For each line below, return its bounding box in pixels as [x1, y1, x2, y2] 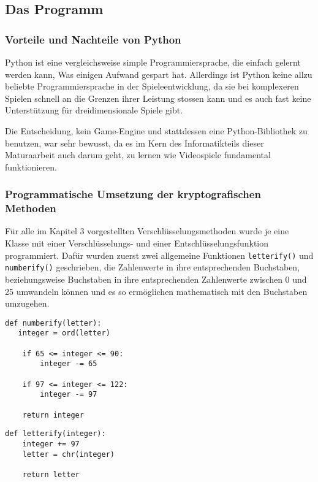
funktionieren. [5, 160, 57, 173]
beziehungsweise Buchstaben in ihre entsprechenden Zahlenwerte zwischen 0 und [5, 272, 307, 285]
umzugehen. [5, 297, 50, 310]
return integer [22, 410, 84, 419]
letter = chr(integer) [22, 449, 115, 459]
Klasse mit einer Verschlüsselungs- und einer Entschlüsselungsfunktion [5, 237, 269, 250]
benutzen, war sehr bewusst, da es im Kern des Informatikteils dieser [5, 136, 264, 149]
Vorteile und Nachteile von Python [5, 31, 181, 47]
